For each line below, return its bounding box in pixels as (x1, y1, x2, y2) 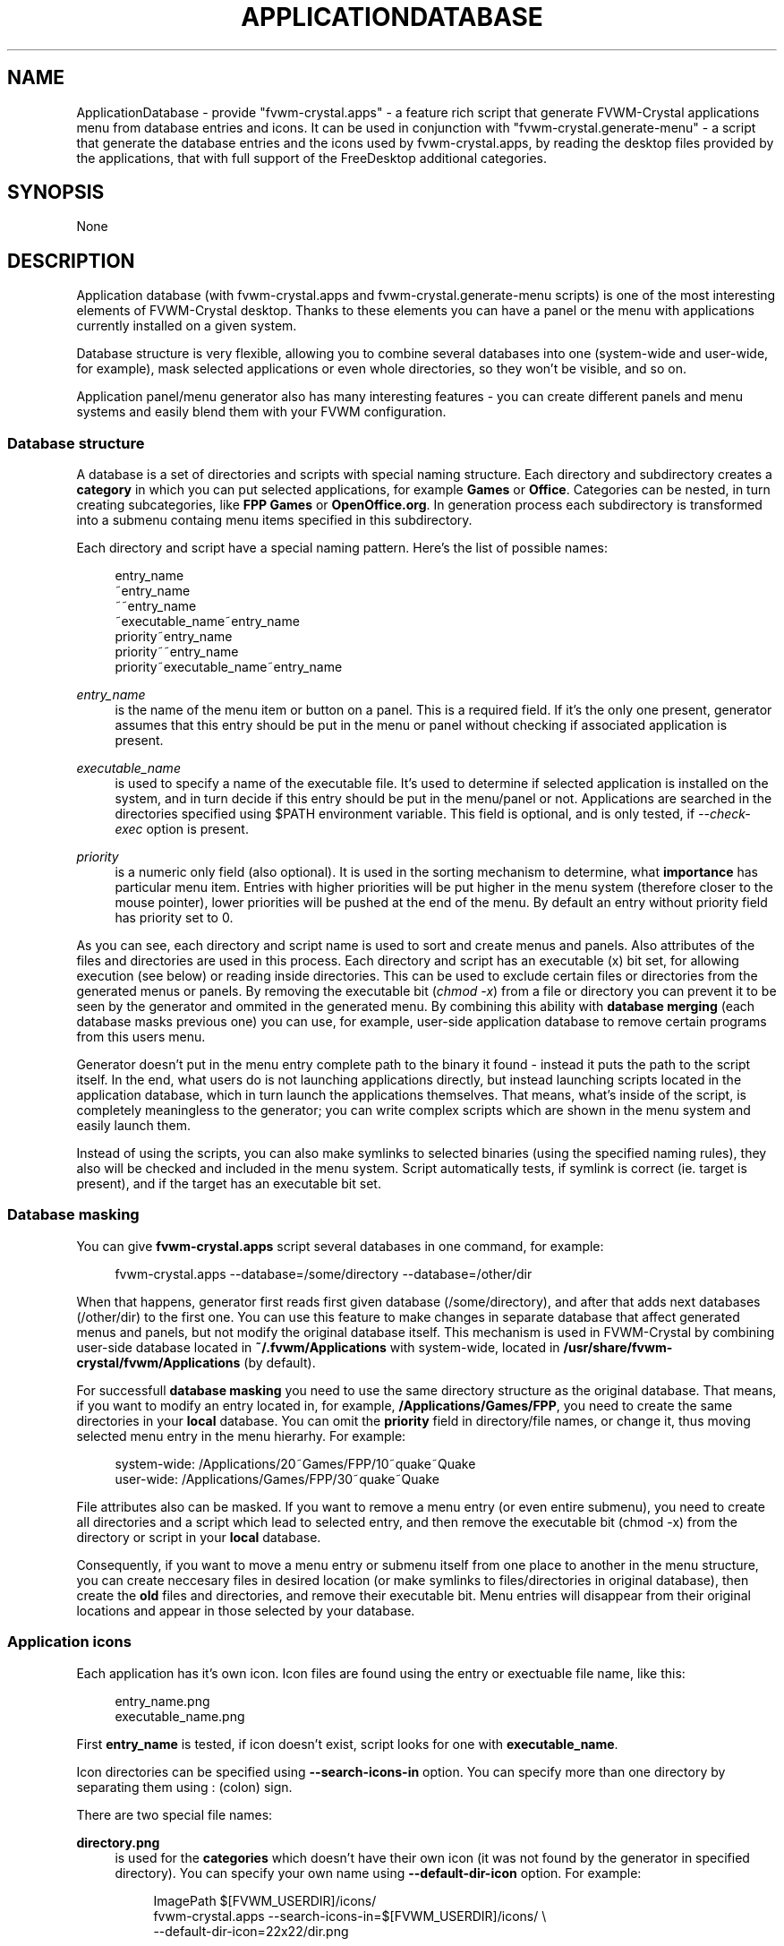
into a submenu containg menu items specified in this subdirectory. (76, 512, 473, 528)
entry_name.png (115, 1693, 210, 1709)
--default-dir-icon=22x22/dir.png (153, 1923, 349, 1939)
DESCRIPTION (7, 249, 135, 272)
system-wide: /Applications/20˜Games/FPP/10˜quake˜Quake (115, 1455, 476, 1471)
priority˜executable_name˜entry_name (115, 659, 343, 675)
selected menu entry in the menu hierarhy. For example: (76, 1427, 406, 1444)
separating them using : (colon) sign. (76, 1779, 293, 1795)
